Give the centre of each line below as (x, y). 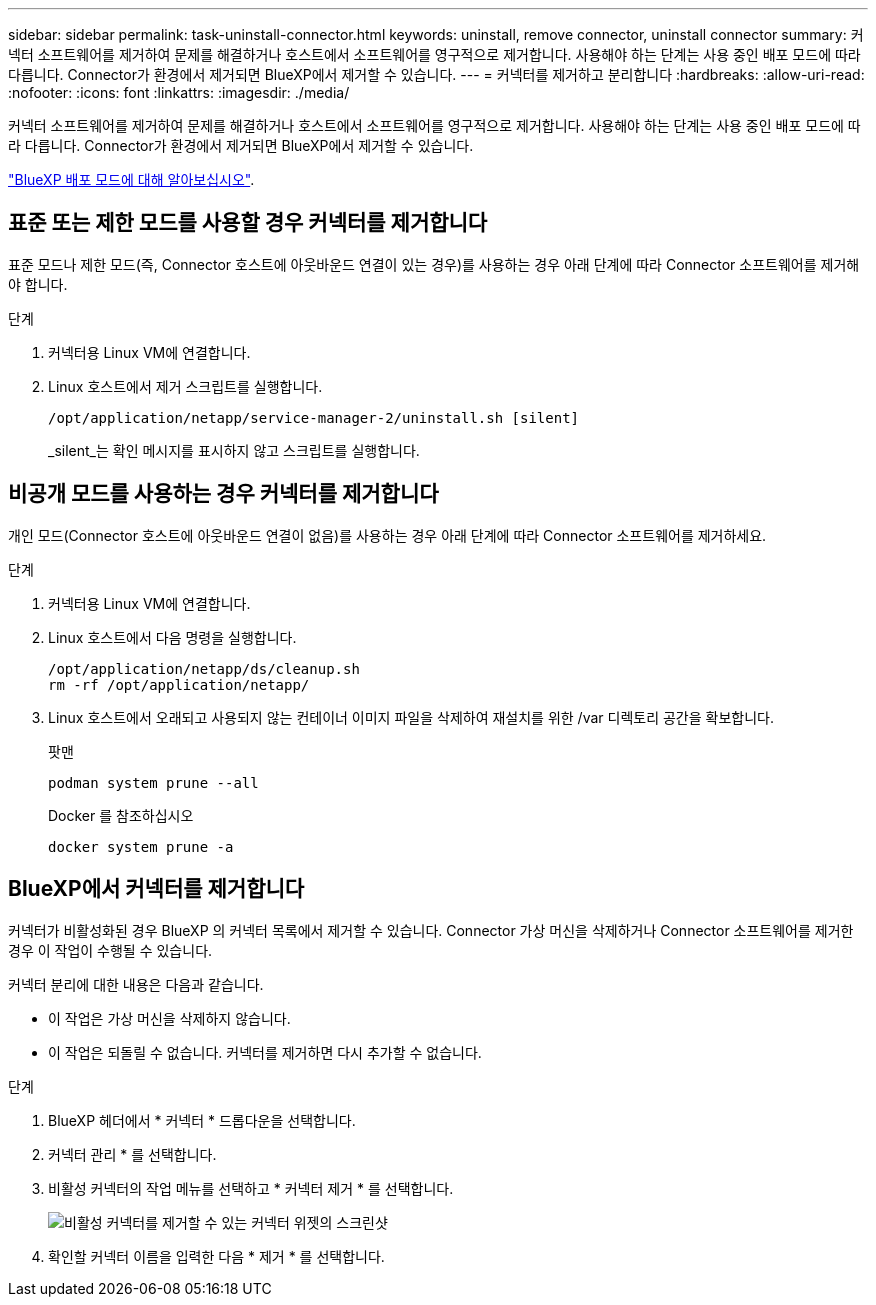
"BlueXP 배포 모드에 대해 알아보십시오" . (131, 179)
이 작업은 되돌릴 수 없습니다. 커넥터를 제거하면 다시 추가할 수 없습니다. (265, 1052)
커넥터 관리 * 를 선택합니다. (132, 1154)
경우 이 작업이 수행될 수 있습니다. (110, 950)
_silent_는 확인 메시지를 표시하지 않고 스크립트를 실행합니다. (234, 450)
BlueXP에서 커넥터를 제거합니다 (156, 889)
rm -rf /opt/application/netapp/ (179, 684)
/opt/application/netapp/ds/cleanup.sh (204, 668)
